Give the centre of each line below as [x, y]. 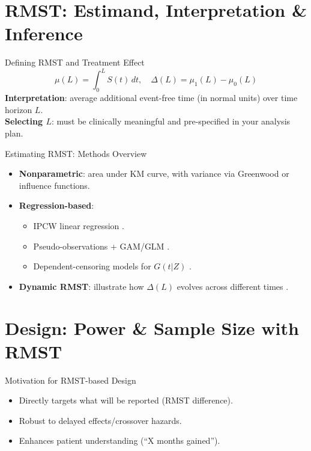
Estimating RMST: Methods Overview [76, 153]
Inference [44, 33]
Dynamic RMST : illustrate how [81, 286]
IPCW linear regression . [79, 225]
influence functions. [54, 185]
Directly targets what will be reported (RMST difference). [126, 400]
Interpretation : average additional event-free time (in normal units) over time [151, 98]
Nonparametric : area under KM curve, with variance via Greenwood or [154, 173]
